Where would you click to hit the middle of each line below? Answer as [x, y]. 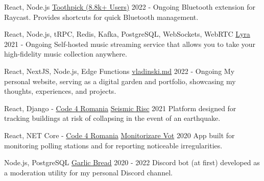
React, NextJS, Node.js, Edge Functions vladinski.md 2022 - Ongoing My [119, 71]
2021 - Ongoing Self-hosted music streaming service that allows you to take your [130, 44]
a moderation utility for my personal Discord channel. [88, 172]
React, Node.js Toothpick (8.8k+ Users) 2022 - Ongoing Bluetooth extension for [130, 7]
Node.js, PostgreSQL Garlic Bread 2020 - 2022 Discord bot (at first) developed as [132, 162]
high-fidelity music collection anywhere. [66, 54]
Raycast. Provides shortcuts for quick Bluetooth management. [101, 17]
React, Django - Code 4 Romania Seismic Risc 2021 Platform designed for [120, 108]
